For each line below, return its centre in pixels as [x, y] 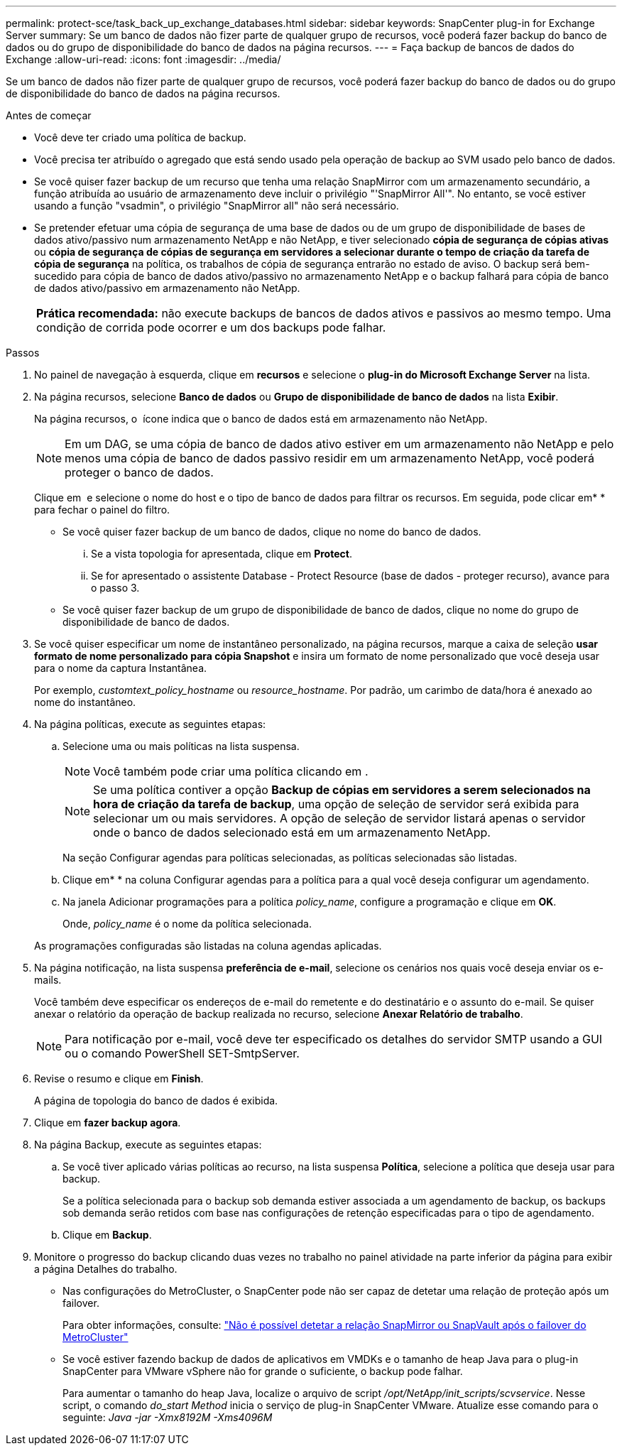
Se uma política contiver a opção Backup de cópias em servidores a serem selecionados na [342, 790]
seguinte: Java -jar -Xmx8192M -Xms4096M [168, 1417]
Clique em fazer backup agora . [108, 1123]
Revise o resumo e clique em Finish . [119, 1078]
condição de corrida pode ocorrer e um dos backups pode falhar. [211, 327]
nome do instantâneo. [85, 702]
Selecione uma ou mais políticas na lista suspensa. [181, 746]
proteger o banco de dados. [139, 472]
